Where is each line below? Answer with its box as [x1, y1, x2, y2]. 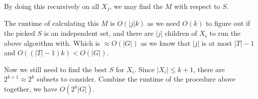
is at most [201, 37, 232, 48]
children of [165, 28, 197, 38]
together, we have [4, 84, 58, 94]
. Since [134, 64, 155, 74]
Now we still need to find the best [4, 64, 107, 74]
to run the [209, 28, 241, 38]
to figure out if [205, 18, 251, 28]
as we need [147, 18, 180, 28]
